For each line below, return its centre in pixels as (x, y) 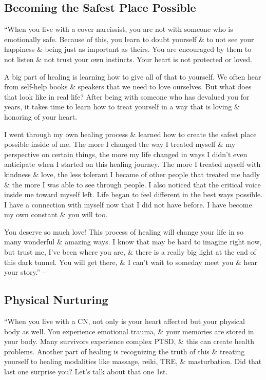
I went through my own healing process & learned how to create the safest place (130, 134)
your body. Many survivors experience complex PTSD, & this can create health (129, 341)
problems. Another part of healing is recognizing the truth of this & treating (125, 351)
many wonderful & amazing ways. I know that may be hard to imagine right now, (133, 242)
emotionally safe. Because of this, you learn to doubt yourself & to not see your (129, 39)
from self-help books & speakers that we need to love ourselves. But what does (128, 87)
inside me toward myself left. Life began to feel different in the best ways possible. (134, 194)
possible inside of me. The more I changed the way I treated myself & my (120, 144)
